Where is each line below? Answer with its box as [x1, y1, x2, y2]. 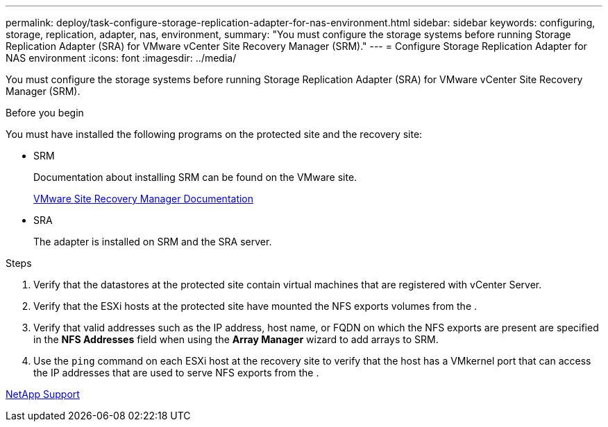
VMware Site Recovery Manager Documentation [33, 193, 254, 204]
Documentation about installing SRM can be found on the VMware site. [33, 171, 357, 183]
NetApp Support [6, 388, 80, 400]
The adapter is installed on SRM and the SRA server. [33, 236, 272, 247]
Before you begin [6, 107, 84, 119]
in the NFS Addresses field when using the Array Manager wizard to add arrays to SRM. [33, 333, 439, 345]
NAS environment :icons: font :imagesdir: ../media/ [6, 52, 237, 64]
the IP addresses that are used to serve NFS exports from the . [33, 367, 319, 378]
